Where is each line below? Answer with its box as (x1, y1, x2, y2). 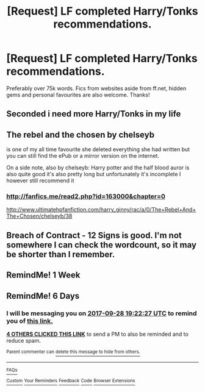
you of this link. (6, 316, 53, 325)
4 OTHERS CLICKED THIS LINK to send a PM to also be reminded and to (6, 330, 189, 338)
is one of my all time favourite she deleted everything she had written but (6, 146, 190, 153)
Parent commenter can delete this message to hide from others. (6, 349, 140, 355)
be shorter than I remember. (6, 249, 115, 260)
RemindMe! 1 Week (6, 270, 81, 280)
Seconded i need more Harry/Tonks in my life (6, 109, 181, 119)
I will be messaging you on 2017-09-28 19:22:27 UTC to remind (6, 309, 197, 318)
